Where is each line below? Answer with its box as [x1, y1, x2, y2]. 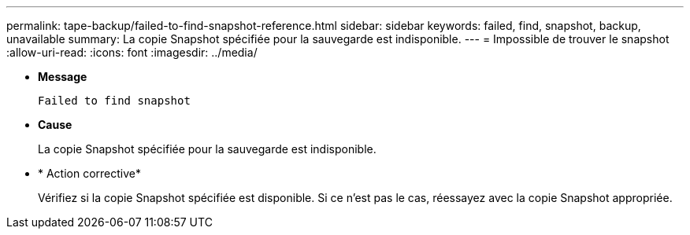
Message [38, 70, 87, 83]
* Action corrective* [38, 167, 142, 180]
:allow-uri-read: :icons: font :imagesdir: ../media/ [6, 46, 258, 59]
